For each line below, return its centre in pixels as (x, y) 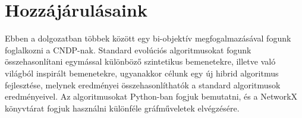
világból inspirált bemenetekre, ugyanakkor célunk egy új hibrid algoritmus (142, 73)
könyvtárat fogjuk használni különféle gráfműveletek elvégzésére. (122, 108)
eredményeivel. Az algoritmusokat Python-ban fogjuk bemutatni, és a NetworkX (151, 96)
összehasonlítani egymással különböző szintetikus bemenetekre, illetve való (140, 61)
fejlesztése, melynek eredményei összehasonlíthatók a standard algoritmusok (143, 84)
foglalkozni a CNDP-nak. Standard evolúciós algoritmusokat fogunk (128, 50)
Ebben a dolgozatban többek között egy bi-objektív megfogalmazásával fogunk (148, 38)
